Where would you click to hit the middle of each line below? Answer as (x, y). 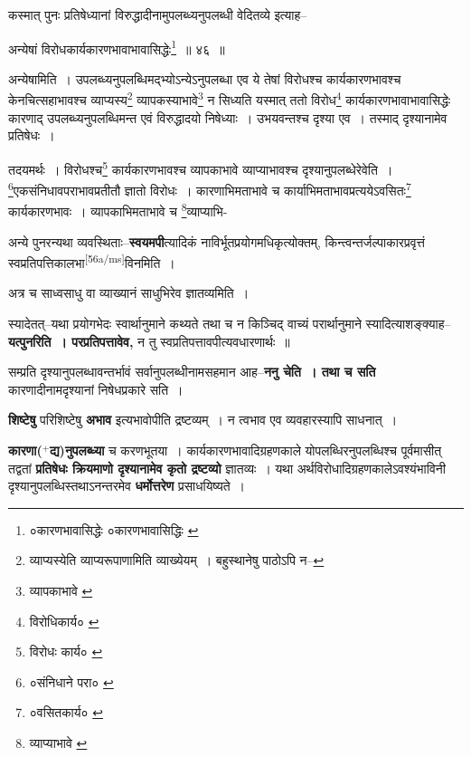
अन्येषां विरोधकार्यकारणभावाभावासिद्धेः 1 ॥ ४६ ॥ (117, 47)
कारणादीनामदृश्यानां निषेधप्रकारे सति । (96, 389)
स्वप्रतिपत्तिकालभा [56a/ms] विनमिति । (92, 261)
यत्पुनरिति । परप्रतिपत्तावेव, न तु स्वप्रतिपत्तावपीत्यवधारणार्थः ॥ (149, 341)
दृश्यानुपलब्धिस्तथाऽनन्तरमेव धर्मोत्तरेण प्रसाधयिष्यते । (127, 486)
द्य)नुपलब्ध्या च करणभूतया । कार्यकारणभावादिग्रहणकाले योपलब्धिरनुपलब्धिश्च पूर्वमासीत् (246, 450)
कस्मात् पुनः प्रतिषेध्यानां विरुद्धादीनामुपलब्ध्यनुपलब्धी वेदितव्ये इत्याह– (158, 14)
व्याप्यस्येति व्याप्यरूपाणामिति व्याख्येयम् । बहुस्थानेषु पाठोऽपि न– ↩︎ (177, 560)
